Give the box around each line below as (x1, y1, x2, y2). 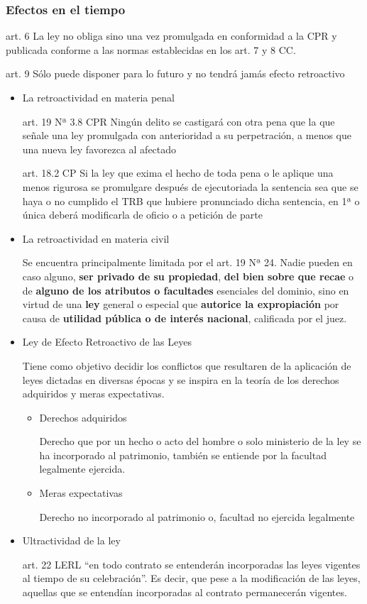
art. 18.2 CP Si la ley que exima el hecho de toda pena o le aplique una (22, 165, 334, 180)
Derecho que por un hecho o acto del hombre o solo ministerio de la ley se (39, 434, 361, 449)
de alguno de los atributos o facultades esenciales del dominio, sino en (22, 282, 349, 297)
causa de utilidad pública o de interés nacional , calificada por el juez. (22, 310, 347, 325)
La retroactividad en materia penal (22, 90, 175, 104)
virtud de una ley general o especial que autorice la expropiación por (22, 297, 339, 312)
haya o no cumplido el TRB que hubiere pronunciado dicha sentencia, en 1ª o (22, 193, 360, 208)
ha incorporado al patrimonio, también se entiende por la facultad (39, 447, 327, 462)
